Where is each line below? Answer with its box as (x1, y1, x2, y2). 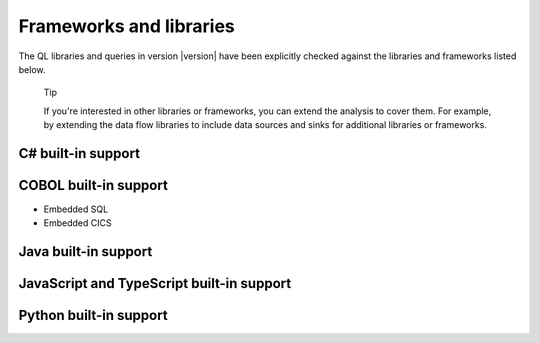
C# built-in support (18, 145, 140, 162)
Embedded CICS (43, 217, 112, 229)
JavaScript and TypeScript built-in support (18, 275, 292, 292)
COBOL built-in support (18, 176, 169, 194)
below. (18, 63, 46, 75)
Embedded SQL (43, 203, 109, 215)
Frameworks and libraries (18, 15, 235, 37)
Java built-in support (18, 243, 153, 260)
